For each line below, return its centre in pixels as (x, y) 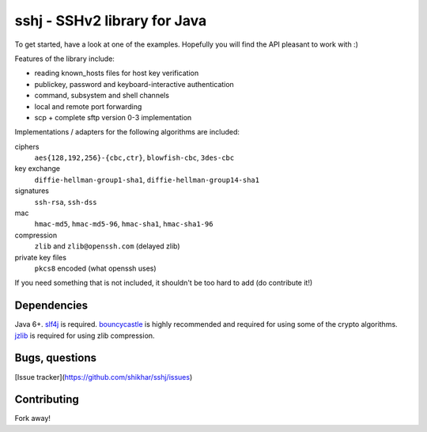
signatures (32, 191)
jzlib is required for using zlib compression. (85, 335)
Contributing (47, 400)
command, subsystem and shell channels (102, 96)
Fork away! (33, 419)
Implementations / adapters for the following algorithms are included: (127, 132)
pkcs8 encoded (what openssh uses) (96, 268)
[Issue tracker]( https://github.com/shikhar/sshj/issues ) (104, 377)
